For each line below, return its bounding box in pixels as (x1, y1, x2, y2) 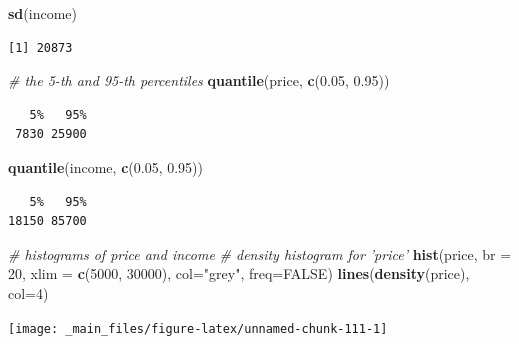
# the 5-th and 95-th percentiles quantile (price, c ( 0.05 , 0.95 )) (8, 70, 390, 91)
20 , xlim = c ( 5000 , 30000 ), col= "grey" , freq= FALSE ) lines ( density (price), (8, 263, 470, 284)
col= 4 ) (8, 282, 49, 303)
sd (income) (8, 3, 77, 23)
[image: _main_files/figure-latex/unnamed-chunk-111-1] (8, 321, 388, 336)
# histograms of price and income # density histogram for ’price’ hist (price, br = (8, 243, 512, 264)
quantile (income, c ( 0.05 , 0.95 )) (8, 156, 204, 177)
